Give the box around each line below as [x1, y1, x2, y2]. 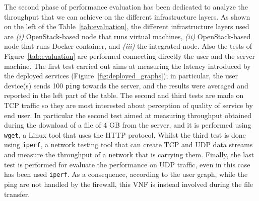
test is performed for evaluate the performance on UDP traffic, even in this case [4, 159, 250, 169]
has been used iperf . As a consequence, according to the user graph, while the [4, 169, 248, 179]
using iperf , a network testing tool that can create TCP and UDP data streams [4, 139, 253, 150]
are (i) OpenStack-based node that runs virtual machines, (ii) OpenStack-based [4, 31, 251, 41]
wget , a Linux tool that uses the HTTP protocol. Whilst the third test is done [4, 129, 246, 140]
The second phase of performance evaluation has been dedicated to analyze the [4, 2, 248, 12]
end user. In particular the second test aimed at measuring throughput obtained [4, 110, 251, 120]
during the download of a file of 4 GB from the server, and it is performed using [4, 120, 251, 130]
